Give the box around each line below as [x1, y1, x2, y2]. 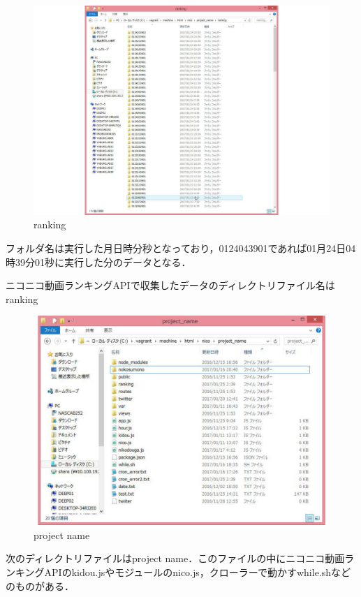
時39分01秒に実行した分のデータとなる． [6, 254, 191, 269]
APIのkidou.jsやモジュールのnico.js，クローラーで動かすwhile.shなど [44, 564, 351, 579]
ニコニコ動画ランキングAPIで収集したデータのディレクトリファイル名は [6, 278, 335, 293]
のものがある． [6, 578, 74, 593]
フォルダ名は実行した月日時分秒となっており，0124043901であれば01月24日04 [6, 240, 356, 255]
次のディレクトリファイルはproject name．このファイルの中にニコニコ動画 [6, 551, 345, 566]
